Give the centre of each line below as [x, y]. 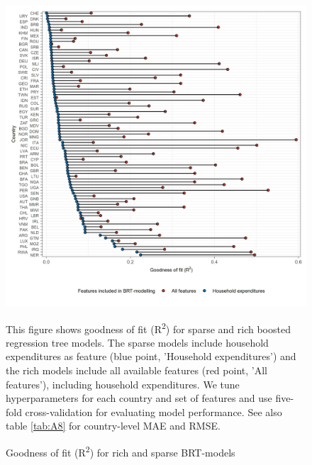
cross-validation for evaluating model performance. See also [154, 411]
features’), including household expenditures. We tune [123, 384]
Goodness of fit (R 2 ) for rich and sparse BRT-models [121, 451]
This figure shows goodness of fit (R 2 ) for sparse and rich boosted [148, 327]
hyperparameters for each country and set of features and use [139, 398]
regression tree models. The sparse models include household [137, 342]
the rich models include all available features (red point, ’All [136, 370]
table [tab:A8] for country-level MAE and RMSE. [113, 426]
